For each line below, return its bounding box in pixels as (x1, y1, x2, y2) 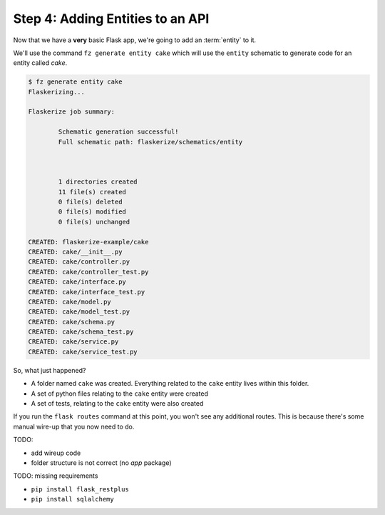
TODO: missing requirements (13, 471, 98, 480)
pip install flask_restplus (31, 485, 130, 493)
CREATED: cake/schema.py (28, 318, 115, 326)
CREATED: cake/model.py (28, 297, 112, 306)
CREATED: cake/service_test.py (28, 347, 138, 356)
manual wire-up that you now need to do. (13, 422, 135, 431)
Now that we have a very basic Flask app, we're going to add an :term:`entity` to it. (13, 36, 257, 44)
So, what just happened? (13, 366, 86, 374)
